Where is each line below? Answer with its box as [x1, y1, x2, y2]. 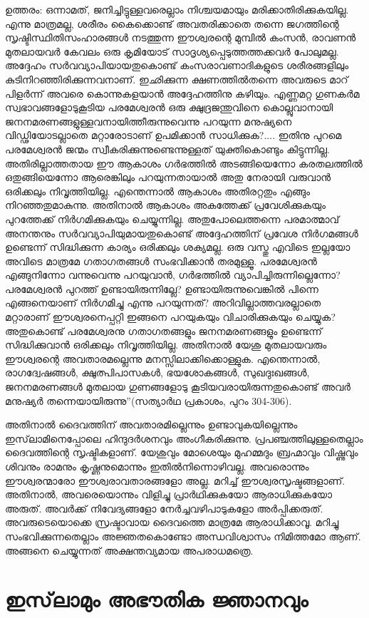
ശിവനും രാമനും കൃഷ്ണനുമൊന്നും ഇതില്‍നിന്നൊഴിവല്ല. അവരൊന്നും [5, 459, 309, 473]
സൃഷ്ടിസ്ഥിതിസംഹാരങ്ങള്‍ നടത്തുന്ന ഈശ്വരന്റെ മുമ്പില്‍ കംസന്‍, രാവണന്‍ [5, 30, 356, 45]
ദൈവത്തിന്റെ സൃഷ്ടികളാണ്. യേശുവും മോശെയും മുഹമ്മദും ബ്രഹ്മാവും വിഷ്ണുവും [5, 445, 358, 460]
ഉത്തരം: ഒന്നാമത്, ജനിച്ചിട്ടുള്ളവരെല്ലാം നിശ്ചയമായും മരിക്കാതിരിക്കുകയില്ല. [5, 2, 349, 16]
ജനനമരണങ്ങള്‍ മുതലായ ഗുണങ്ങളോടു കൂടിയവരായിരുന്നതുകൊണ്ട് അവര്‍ [5, 379, 351, 394]
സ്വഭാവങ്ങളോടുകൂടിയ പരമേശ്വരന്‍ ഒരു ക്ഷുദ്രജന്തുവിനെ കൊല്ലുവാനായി [5, 100, 333, 115]
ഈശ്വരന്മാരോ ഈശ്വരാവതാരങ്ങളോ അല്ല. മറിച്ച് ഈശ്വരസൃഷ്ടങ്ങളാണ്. [5, 473, 345, 488]
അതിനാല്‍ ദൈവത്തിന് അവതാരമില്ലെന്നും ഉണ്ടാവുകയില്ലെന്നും [5, 417, 298, 432]
